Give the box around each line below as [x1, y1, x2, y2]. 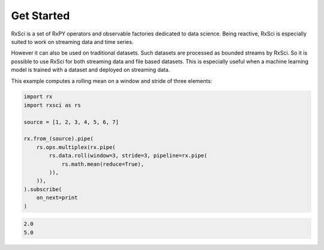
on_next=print [36, 194, 78, 201]
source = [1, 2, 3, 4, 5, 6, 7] [23, 118, 119, 126]
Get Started [11, 9, 70, 22]
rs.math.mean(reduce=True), [61, 160, 144, 168]
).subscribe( [23, 186, 62, 192]
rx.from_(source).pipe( [23, 135, 94, 142]
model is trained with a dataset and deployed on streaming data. [11, 66, 170, 73]
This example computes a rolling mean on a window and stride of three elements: [11, 77, 212, 84]
